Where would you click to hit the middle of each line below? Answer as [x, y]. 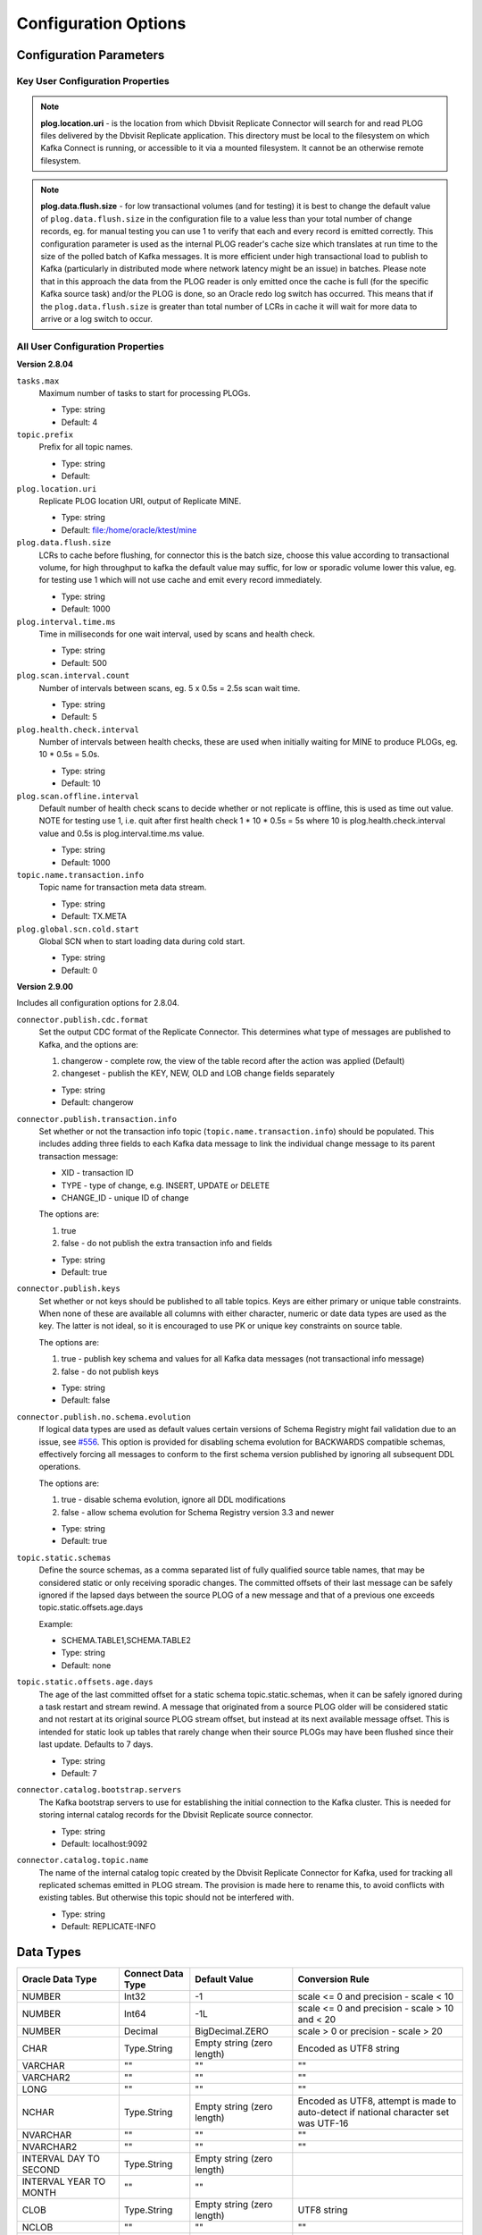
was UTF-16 [323, 2123]
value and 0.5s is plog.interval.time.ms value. [122, 833]
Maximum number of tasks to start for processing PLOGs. [145, 392]
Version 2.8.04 [45, 364]
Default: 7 [79, 1773]
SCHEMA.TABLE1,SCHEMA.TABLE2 [126, 1640]
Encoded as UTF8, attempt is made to [377, 2101]
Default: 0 [79, 970]
